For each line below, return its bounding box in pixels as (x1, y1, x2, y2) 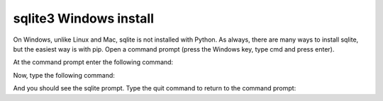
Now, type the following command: (13, 71, 115, 79)
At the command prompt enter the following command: (13, 58, 174, 66)
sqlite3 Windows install (13, 11, 155, 26)
